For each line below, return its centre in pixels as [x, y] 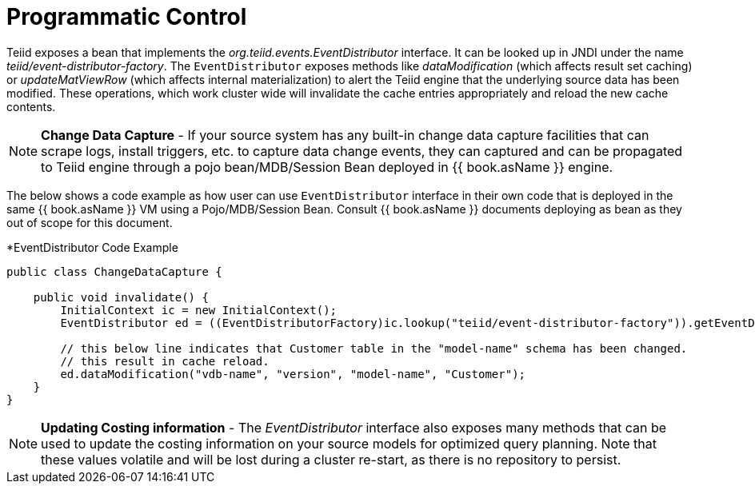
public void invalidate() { [121, 297]
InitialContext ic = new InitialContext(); [199, 310]
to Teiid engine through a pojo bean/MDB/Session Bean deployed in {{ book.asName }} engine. [327, 167]
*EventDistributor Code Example [92, 247]
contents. [31, 106]
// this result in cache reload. [165, 361]
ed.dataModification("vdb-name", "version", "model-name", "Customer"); [293, 374]
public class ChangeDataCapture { [114, 271]
